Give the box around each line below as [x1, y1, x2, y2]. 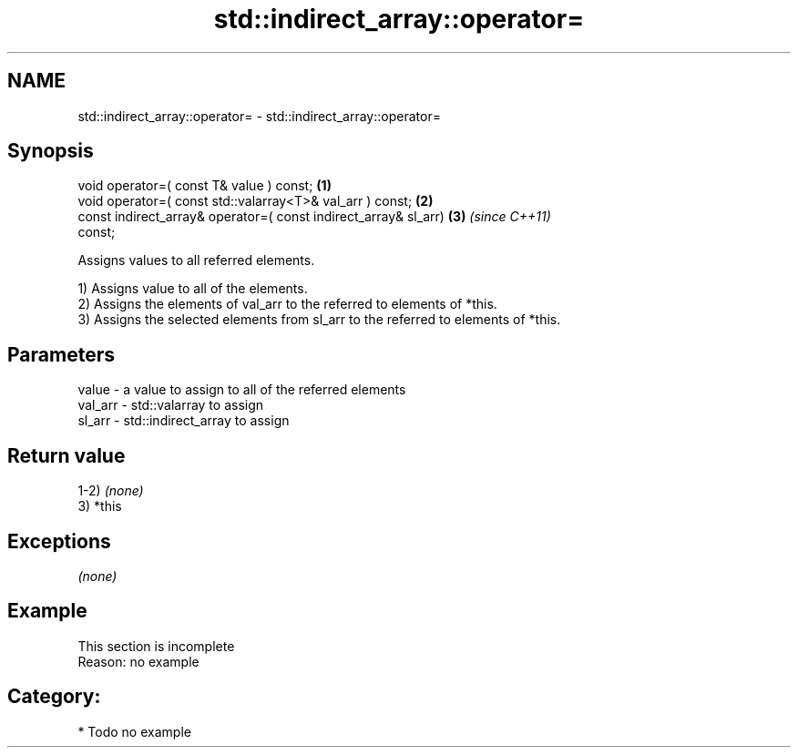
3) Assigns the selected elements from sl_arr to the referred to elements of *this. [77, 311, 561, 328]
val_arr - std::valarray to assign [77, 397, 264, 413]
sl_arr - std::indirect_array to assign [77, 413, 290, 429]
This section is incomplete [77, 638, 235, 654]
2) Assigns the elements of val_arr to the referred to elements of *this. [77, 296, 497, 312]
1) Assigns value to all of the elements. [77, 281, 308, 297]
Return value [7, 444, 126, 467]
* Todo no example [77, 723, 191, 740]
